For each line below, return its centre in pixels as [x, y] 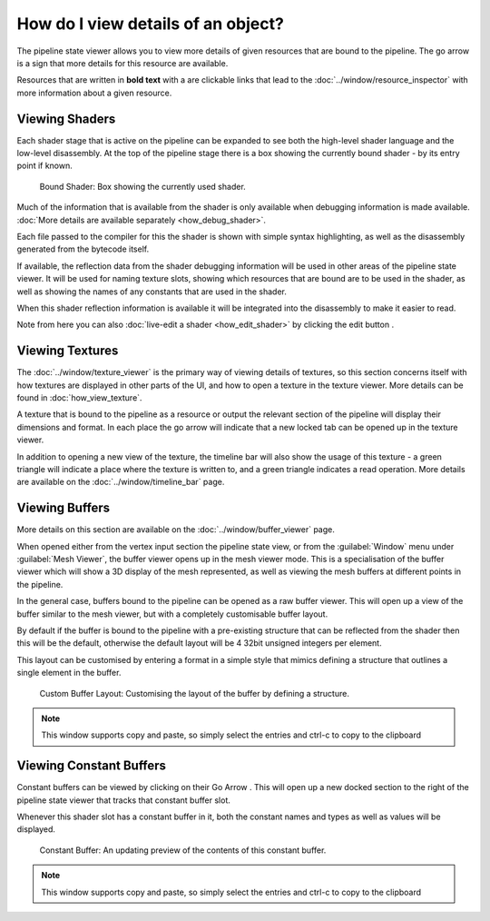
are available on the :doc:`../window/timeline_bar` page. [121, 482]
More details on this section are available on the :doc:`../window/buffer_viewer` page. [176, 530]
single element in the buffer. [69, 673]
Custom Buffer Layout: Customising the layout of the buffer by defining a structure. [194, 693]
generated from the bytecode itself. [83, 249]
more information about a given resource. [94, 93]
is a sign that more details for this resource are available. [122, 63]
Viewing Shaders [66, 119]
